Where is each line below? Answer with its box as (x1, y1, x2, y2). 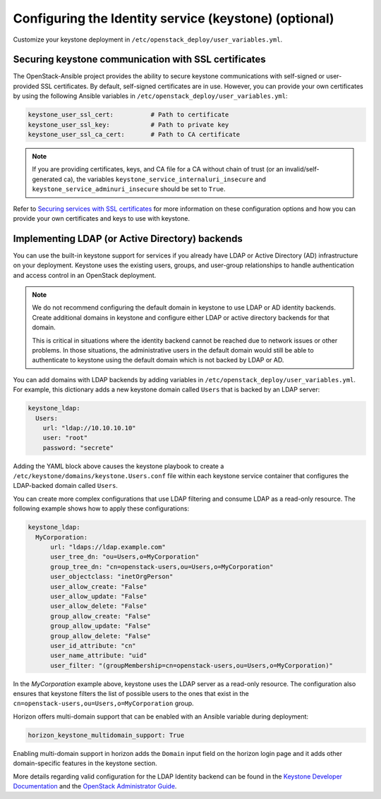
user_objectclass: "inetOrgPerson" (50, 573, 174, 581)
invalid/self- (284, 165, 320, 173)
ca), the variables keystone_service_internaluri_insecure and (64, 175, 266, 183)
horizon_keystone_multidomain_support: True (28, 731, 185, 739)
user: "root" (42, 434, 88, 442)
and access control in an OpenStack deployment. (13, 271, 157, 279)
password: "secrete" (42, 444, 114, 451)
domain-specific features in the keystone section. (13, 759, 158, 768)
